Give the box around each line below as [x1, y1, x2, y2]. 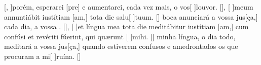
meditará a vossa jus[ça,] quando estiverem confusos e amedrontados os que [4, 41, 238, 51]
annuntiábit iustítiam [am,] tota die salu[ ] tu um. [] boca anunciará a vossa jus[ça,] [4, 11, 258, 22]
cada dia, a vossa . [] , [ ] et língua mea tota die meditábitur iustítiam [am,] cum [4, 21, 249, 32]
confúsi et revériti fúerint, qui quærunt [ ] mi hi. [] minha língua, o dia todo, [4, 31, 236, 41]
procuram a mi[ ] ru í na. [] [4, 50, 81, 61]
